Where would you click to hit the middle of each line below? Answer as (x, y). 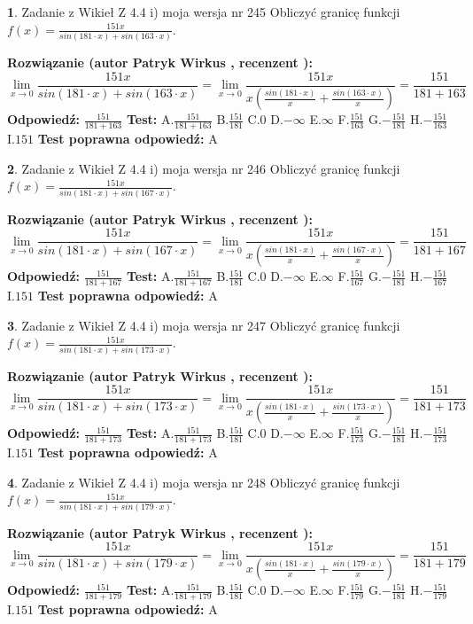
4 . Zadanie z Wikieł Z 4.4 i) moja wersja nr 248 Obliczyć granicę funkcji (204, 482)
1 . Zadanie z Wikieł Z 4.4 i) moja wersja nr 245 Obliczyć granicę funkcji (204, 12)
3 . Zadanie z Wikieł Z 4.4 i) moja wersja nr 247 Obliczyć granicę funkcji (204, 325)
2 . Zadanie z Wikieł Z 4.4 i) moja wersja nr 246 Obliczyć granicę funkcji (204, 168)
